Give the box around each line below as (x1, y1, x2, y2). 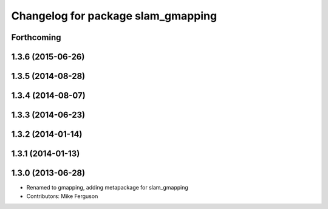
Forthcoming (11, 32, 61, 43)
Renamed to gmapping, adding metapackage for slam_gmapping (26, 184, 188, 191)
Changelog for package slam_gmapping (11, 9, 217, 22)
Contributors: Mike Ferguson (26, 192, 98, 200)
